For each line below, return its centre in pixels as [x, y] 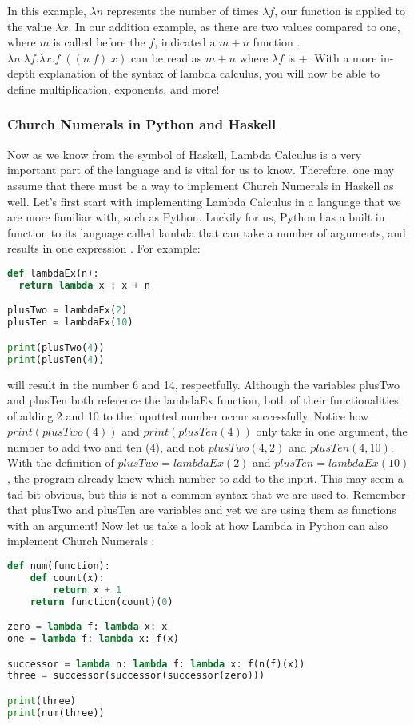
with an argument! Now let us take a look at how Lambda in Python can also [198, 525]
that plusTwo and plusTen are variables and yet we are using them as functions [202, 510]
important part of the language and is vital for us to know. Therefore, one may [201, 170]
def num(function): [59, 566]
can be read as [166, 57]
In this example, [47, 10]
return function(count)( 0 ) [102, 602]
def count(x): [67, 578]
